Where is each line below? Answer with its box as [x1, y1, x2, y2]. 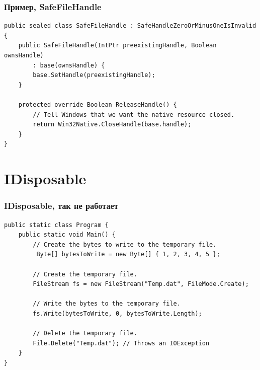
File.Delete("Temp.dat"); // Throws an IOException [33, 339, 210, 347]
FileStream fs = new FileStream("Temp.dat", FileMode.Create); [33, 280, 249, 288]
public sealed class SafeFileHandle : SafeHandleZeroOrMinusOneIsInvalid [4, 22, 256, 30]
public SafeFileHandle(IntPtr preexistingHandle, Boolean [18, 42, 217, 49]
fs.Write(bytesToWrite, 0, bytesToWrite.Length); [33, 310, 202, 317]
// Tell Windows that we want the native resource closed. [33, 111, 235, 118]
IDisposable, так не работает [4, 199, 118, 212]
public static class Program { [4, 221, 109, 229]
